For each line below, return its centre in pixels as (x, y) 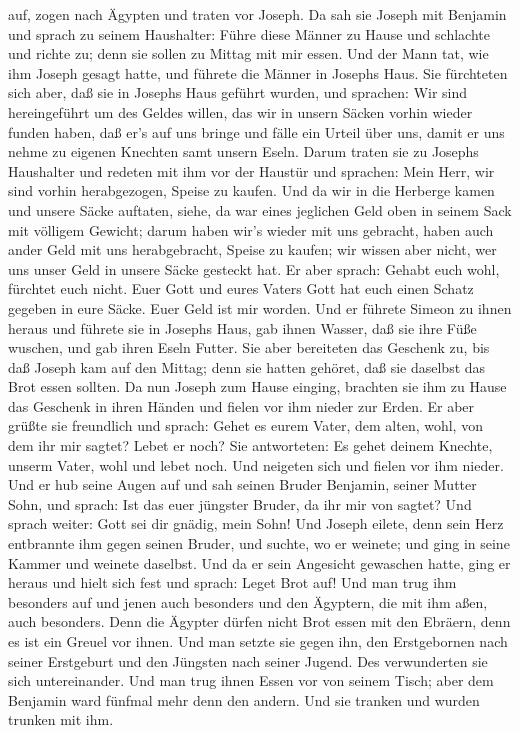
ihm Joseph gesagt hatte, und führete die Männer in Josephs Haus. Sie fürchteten (258, 72)
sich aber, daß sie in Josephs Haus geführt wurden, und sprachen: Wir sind (238, 92)
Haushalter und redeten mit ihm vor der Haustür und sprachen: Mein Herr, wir (251, 170)
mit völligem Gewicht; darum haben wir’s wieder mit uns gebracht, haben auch (251, 229)
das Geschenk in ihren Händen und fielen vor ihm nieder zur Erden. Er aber (241, 405)
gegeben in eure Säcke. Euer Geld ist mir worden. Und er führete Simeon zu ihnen (260, 307)
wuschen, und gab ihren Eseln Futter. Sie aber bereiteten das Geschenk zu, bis (249, 347)
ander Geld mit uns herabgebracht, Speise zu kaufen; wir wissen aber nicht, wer (252, 249)
